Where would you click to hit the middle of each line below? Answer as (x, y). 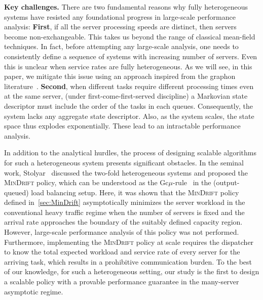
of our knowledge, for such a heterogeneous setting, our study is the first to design (132, 271)
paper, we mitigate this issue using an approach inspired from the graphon (120, 76)
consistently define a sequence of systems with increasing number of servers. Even (131, 56)
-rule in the (192, 182)
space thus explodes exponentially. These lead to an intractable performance (122, 126)
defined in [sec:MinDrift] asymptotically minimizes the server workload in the (125, 202)
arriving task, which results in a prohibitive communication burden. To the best (128, 261)
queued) (16, 192)
